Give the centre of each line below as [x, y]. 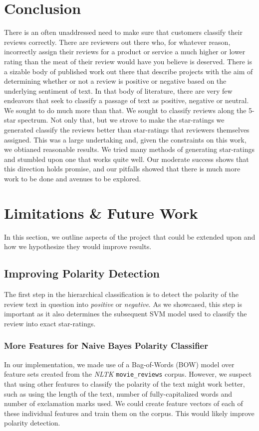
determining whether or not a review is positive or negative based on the [115, 81]
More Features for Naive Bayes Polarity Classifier [106, 346]
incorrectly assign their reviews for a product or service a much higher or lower [125, 52]
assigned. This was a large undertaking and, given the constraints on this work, [125, 139]
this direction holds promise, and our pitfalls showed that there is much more [122, 169]
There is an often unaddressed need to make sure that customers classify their [123, 32]
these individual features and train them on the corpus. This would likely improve [129, 413]
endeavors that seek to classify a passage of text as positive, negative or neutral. [127, 100]
